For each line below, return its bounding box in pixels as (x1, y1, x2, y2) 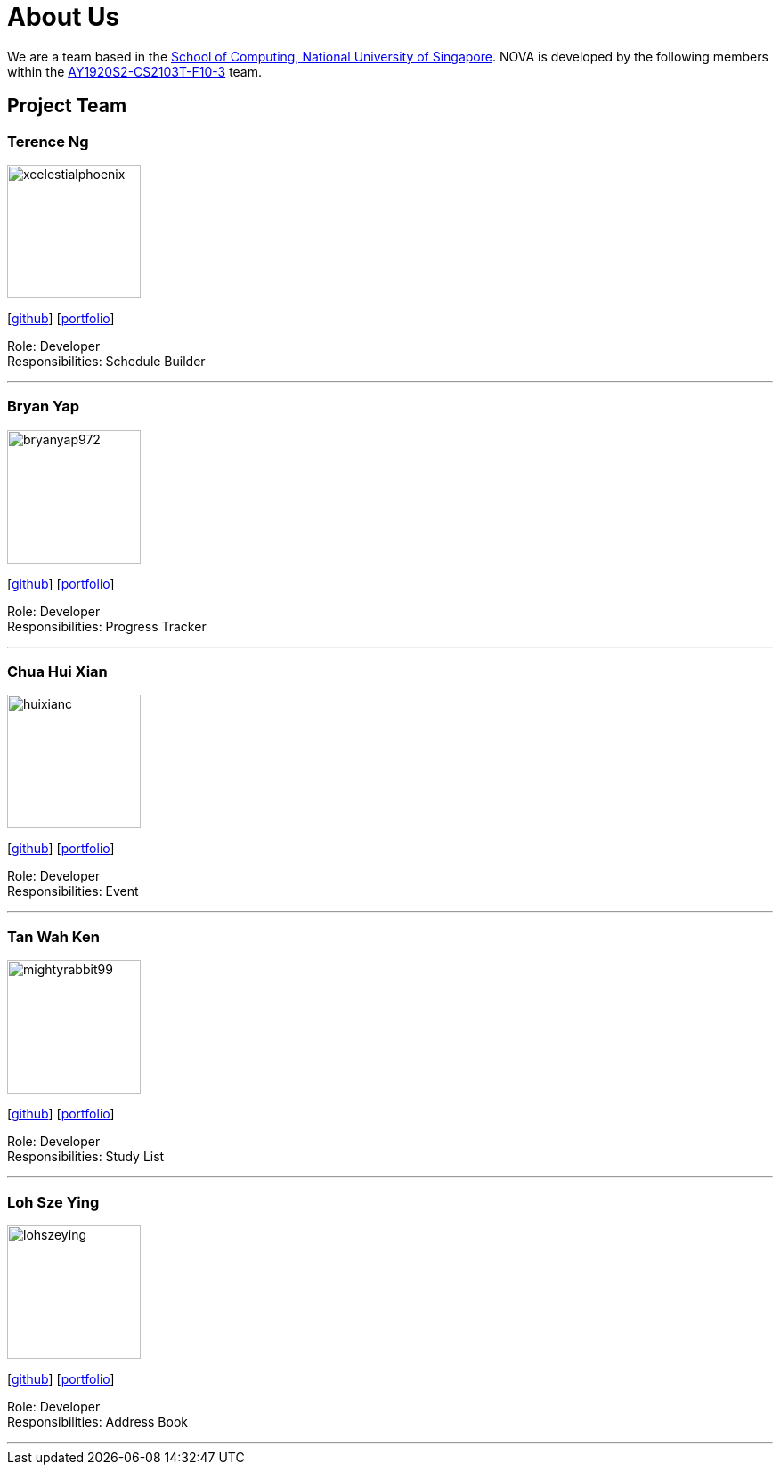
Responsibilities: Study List (7, 1149, 165, 1165)
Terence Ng (7, 132, 89, 150)
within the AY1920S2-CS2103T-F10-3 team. (7, 63, 263, 79)
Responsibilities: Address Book (7, 1413, 188, 1429)
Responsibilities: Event (7, 883, 139, 899)
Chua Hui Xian (7, 663, 108, 681)
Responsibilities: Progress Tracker (7, 618, 207, 634)
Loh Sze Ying (7, 1192, 100, 1211)
